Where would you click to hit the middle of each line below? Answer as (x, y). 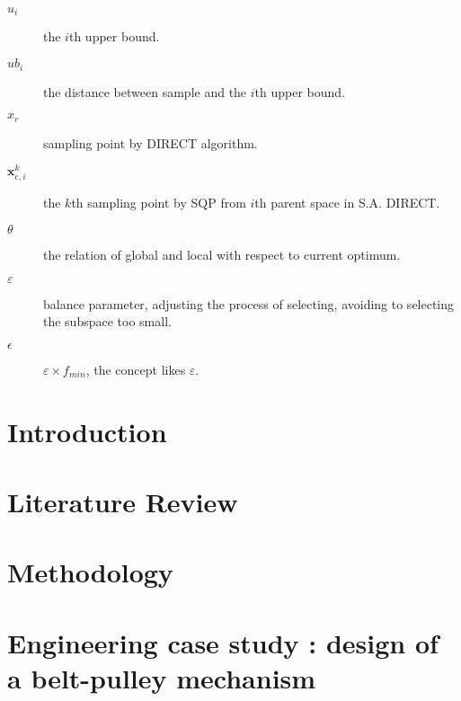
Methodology (90, 572)
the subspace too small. (107, 321)
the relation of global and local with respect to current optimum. (222, 254)
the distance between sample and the (145, 91)
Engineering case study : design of (223, 642)
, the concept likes (136, 369)
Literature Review (123, 501)
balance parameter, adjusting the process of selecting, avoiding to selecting (249, 303)
